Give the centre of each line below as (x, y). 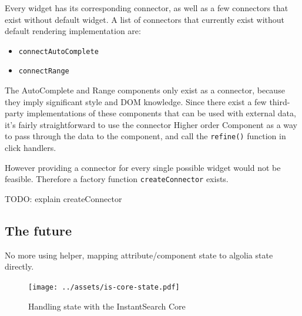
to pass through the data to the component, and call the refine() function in (145, 136)
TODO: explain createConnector (63, 198)
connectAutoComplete (58, 51)
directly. (19, 266)
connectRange (44, 71)
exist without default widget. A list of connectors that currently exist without (145, 19)
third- (280, 101)
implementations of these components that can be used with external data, (161, 113)
